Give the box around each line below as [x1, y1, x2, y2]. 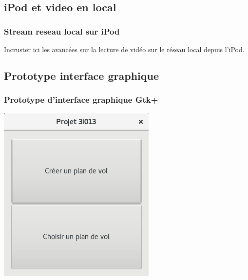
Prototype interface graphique [4, 68, 159, 83]
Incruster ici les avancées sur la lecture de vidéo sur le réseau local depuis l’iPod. [4, 44, 245, 54]
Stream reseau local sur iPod [4, 25, 120, 37]
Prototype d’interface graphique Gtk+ [4, 93, 158, 106]
